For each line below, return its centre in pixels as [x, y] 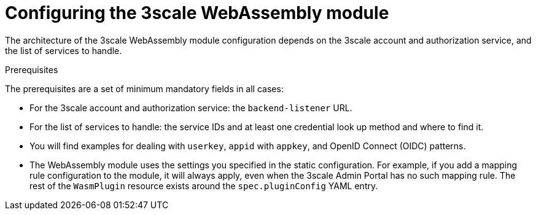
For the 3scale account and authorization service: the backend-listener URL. [191, 107]
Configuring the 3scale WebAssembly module [197, 13]
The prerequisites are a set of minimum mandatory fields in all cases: [144, 88]
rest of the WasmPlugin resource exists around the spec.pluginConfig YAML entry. [204, 186]
